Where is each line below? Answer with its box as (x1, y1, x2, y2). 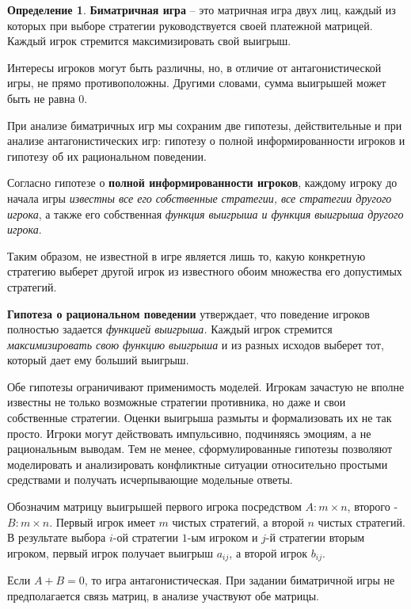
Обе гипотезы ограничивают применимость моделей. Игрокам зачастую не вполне (7, 378, 405, 394)
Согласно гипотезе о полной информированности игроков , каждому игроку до (7, 174, 398, 191)
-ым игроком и (187, 529, 258, 546)
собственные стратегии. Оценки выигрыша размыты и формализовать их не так (7, 409, 392, 426)
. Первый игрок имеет (49, 513, 155, 530)
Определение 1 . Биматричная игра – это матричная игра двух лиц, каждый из (7, 2, 396, 17)
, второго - (347, 498, 398, 515)
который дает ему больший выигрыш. (7, 352, 189, 368)
